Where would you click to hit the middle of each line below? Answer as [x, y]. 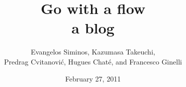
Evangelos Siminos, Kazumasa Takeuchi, [93, 52]
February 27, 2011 [93, 78]
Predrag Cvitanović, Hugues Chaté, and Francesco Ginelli [93, 61]
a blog [93, 28]
